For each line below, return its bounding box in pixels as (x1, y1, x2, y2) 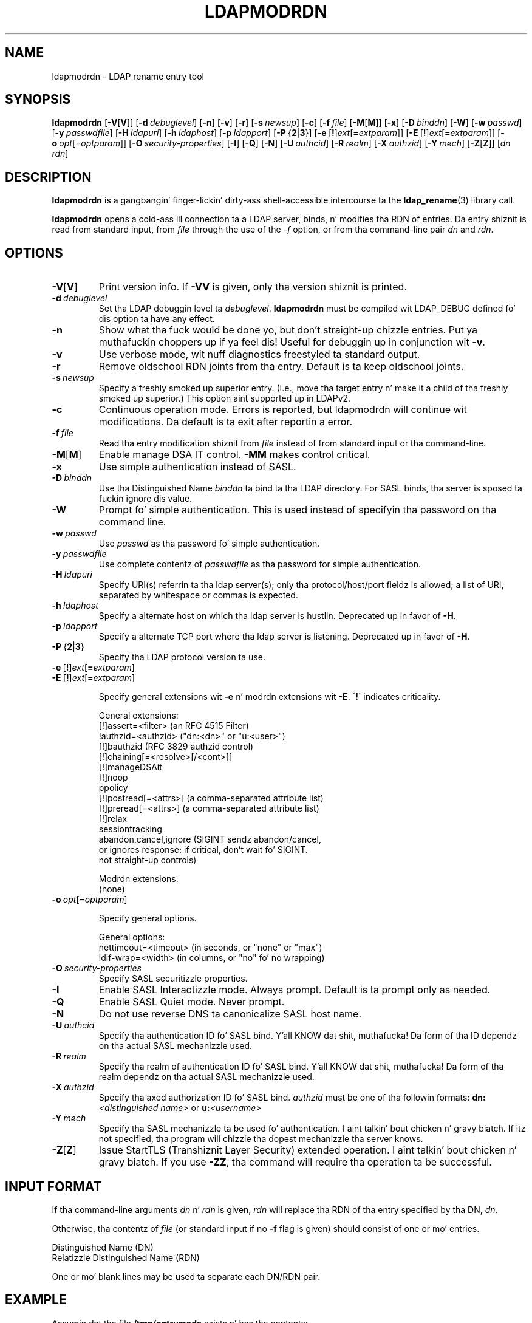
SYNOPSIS (5, 92, 71, 108)
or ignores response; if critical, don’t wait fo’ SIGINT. (98, 844, 308, 855)
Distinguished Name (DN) (52, 1242, 154, 1253)
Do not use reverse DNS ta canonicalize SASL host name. (98, 1008, 362, 1020)
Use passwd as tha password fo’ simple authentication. (98, 538, 320, 549)
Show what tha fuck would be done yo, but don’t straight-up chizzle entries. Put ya (98, 324, 478, 337)
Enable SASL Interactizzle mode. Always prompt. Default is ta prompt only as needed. (98, 983, 491, 996)
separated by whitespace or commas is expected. (98, 590, 298, 601)
